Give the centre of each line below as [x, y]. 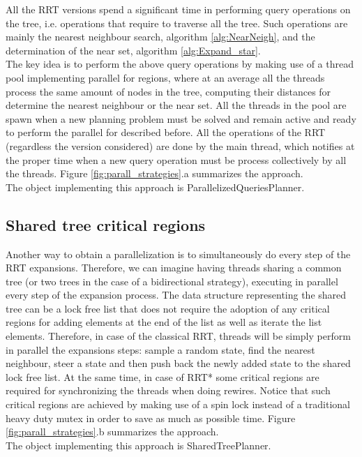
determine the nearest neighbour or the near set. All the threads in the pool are [176, 105]
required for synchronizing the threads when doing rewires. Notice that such [168, 390]
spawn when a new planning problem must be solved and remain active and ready [181, 118]
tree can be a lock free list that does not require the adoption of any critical [168, 308]
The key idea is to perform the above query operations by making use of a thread [180, 64]
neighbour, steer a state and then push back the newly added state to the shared [178, 363]
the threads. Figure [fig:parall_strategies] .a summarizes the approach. [154, 173]
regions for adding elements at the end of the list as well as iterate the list [164, 322]
